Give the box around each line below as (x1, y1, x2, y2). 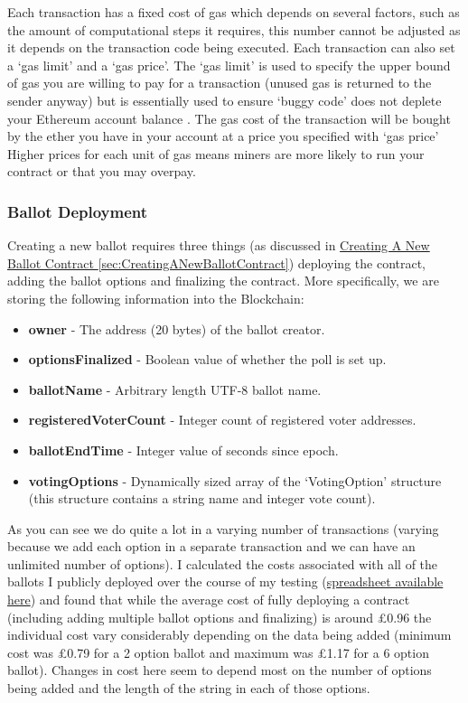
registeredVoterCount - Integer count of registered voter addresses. (28, 410, 417, 429)
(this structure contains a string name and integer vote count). (28, 489, 376, 508)
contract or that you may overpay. (7, 162, 196, 181)
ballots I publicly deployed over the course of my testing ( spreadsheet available (7, 572, 444, 591)
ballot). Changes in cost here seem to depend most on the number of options (7, 661, 432, 680)
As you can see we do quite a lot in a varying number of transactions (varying (7, 519, 439, 538)
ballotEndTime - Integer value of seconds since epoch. (28, 440, 339, 459)
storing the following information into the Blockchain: (7, 288, 304, 307)
